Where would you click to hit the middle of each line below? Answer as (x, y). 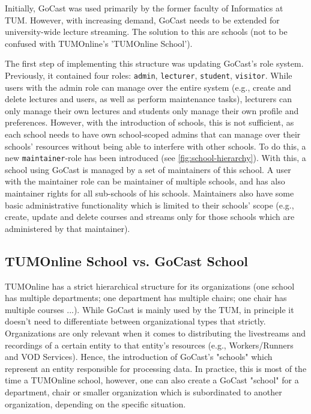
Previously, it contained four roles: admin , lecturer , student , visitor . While (149, 75)
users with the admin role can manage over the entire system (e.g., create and (148, 87)
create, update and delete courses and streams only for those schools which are (150, 217)
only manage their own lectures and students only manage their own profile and (152, 110)
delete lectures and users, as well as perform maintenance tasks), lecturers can (148, 99)
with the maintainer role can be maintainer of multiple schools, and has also (145, 181)
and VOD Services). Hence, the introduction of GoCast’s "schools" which (139, 357)
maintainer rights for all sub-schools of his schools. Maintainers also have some (149, 193)
